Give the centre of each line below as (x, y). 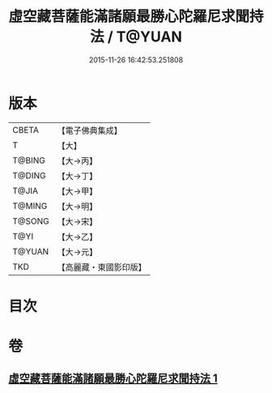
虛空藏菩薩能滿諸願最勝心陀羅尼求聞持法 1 (113, 379)
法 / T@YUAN (136, 37)
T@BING (29, 160)
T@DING (29, 175)
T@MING (30, 206)
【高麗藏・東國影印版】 (102, 267)
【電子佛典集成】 (90, 130)
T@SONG (31, 221)
